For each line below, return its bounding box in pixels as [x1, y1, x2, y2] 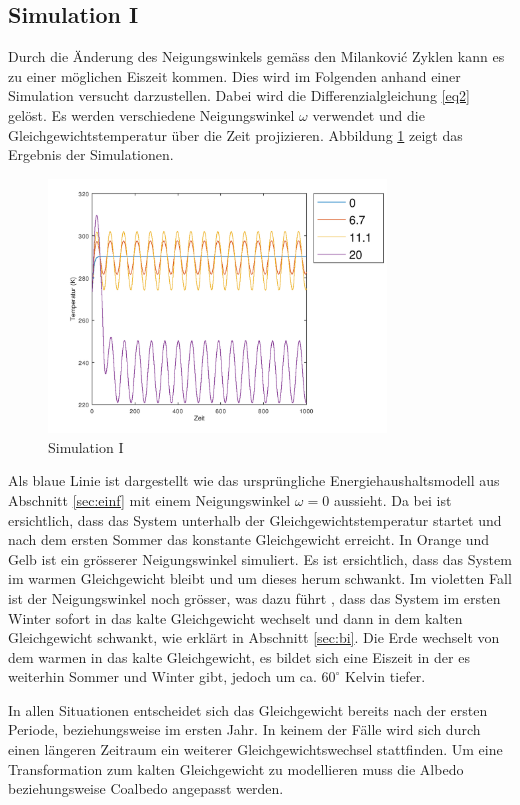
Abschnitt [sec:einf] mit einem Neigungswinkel [8, 489, 291, 510]
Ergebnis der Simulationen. [8, 144, 174, 165]
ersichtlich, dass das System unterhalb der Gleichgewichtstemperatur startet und [8, 509, 502, 530]
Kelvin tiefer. [345, 666, 426, 687]
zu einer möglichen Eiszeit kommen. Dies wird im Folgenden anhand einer [8, 65, 461, 86]
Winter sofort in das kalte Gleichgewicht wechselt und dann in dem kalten [8, 607, 463, 628]
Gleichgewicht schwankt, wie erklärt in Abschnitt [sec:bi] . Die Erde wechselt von [8, 627, 500, 648]
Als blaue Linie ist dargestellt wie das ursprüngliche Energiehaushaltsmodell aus [8, 470, 500, 491]
